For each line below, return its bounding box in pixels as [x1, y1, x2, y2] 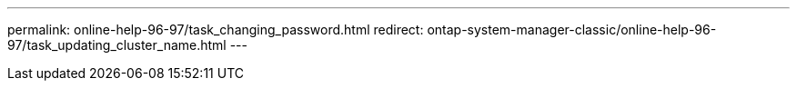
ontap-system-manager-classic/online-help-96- [427, 22, 717, 37]
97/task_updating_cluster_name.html [7, 37, 227, 53]
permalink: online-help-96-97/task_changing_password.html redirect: [7, 22, 424, 37]
